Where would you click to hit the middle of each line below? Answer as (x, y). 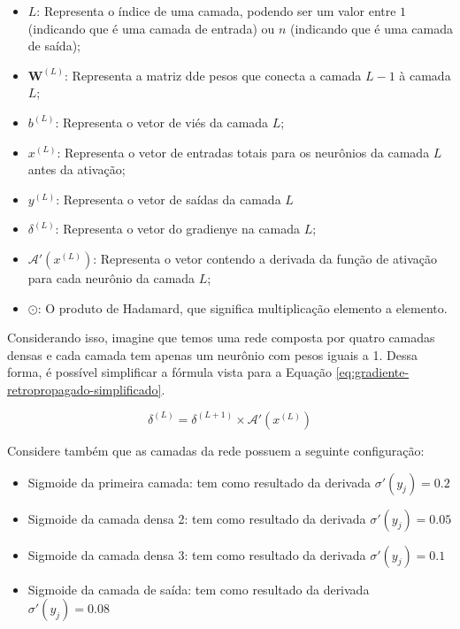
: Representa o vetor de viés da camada (162, 122)
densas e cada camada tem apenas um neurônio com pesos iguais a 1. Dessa (212, 354)
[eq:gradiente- (372, 372)
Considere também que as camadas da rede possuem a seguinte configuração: (216, 450)
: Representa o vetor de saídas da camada (169, 199)
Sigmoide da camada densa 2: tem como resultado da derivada (197, 518)
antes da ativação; (77, 169)
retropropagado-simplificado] (84, 389)
